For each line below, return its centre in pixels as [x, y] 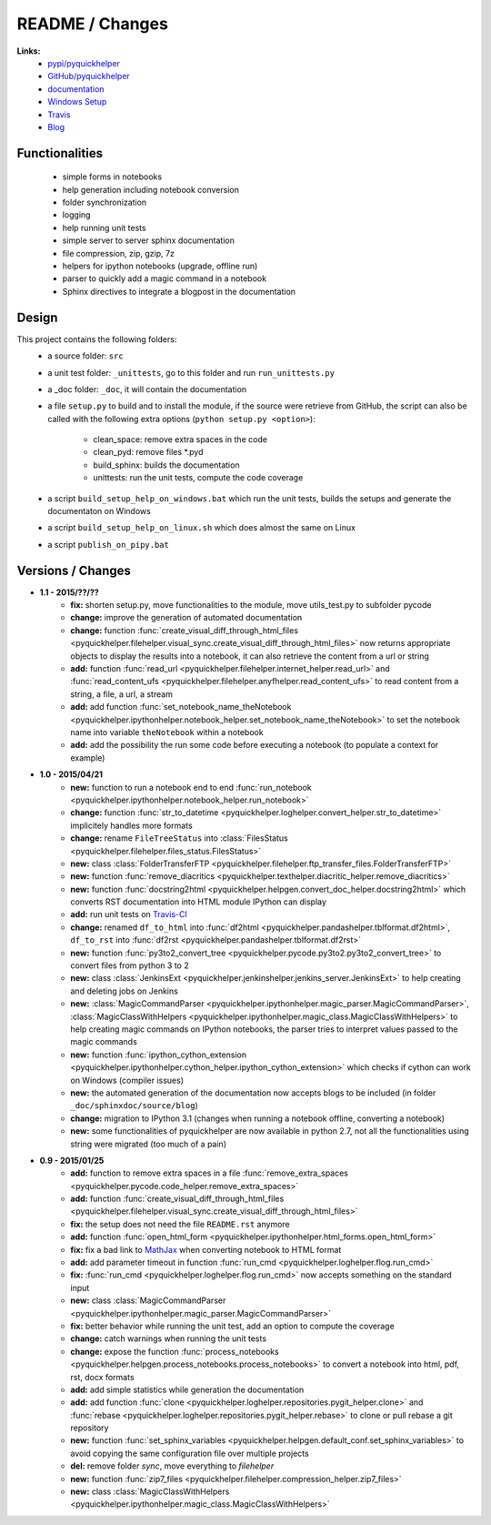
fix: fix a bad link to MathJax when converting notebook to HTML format [206, 1249]
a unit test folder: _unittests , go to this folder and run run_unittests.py [191, 372]
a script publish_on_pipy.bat [109, 544]
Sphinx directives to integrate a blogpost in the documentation [179, 291]
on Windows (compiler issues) [127, 1080]
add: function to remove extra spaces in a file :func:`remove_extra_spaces [210, 1173]
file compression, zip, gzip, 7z [118, 253]
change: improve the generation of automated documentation [186, 618]
